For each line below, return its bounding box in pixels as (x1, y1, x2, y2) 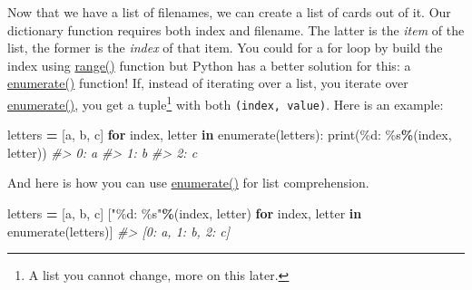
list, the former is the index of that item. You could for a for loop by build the (7, 38, 443, 57)
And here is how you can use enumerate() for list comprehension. (7, 173, 369, 192)
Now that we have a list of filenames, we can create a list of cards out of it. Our (7, 3, 451, 21)
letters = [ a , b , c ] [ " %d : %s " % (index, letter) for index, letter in (7, 204, 362, 223)
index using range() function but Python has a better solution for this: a (7, 55, 411, 74)
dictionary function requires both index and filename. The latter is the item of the (7, 20, 465, 39)
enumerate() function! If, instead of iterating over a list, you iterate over (7, 73, 408, 92)
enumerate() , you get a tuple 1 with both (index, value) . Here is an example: (7, 92, 444, 113)
